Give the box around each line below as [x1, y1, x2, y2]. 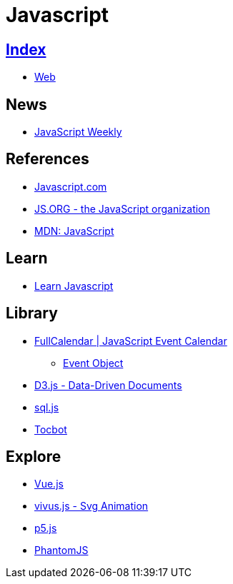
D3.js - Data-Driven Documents [34, 378, 182, 391]
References [6, 150, 89, 168]
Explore [6, 447, 61, 465]
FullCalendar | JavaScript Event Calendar [34, 334, 227, 347]
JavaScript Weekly [34, 126, 122, 139]
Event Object [63, 356, 124, 369]
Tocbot [34, 423, 67, 436]
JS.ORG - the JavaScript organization [34, 202, 210, 215]
